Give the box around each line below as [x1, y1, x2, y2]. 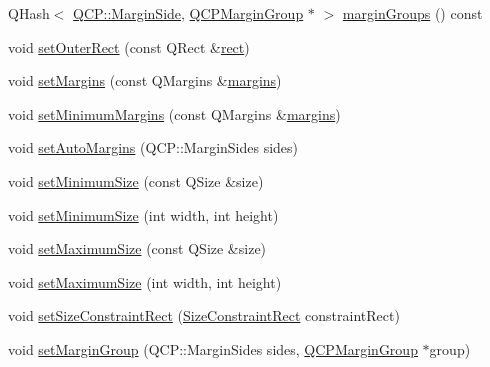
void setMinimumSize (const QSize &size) [8, 170, 264, 191]
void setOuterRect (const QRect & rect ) [8, 36, 250, 57]
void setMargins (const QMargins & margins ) [8, 70, 282, 91]
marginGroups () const [342, 3, 483, 23]
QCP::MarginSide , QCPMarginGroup [73, 3, 304, 23]
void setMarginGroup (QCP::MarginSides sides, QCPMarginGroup [8, 338, 418, 359]
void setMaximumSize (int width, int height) [8, 271, 282, 292]
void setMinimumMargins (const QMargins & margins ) [8, 103, 341, 124]
